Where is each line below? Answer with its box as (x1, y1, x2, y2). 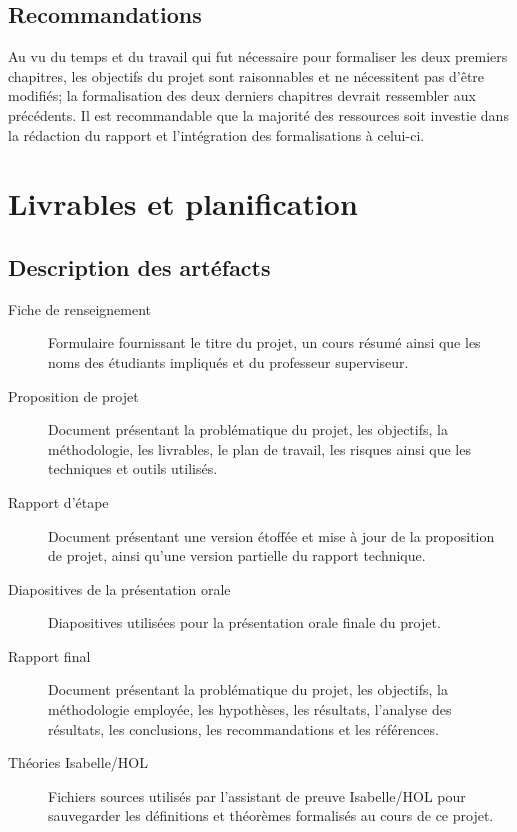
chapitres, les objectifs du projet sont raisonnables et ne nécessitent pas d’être (8, 65, 485, 86)
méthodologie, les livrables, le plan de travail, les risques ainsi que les (48, 438, 471, 459)
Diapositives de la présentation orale (8, 578, 231, 599)
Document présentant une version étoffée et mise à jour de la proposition (48, 525, 495, 546)
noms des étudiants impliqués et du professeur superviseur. (48, 351, 409, 372)
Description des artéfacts (8, 251, 271, 282)
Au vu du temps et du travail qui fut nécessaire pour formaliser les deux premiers (8, 46, 508, 67)
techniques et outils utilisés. (48, 458, 218, 479)
